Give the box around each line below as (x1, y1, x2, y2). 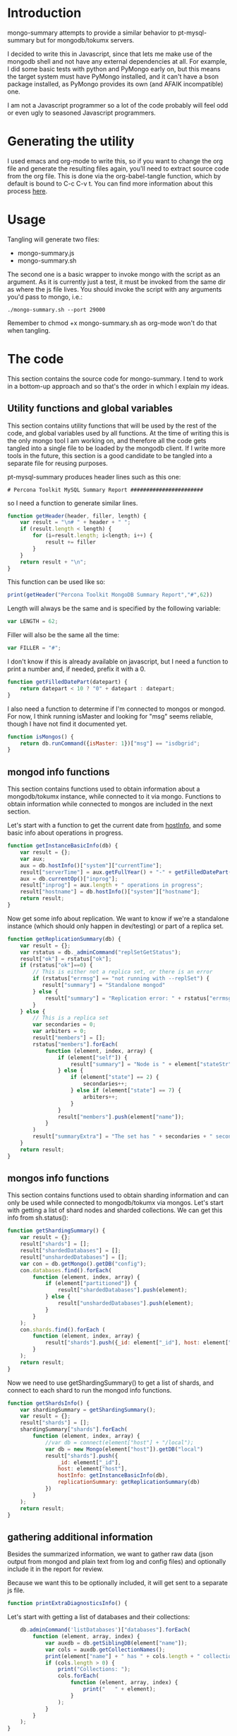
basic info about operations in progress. (7, 828, 123, 837)
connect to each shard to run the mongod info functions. (7, 1386, 172, 1394)
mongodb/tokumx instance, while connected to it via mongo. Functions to (7, 792, 221, 801)
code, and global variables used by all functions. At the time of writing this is (7, 428, 229, 437)
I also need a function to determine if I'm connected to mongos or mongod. (7, 704, 226, 713)
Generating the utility (7, 133, 135, 149)
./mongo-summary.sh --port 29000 (7, 306, 106, 313)
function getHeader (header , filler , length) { (7, 512, 147, 520)
